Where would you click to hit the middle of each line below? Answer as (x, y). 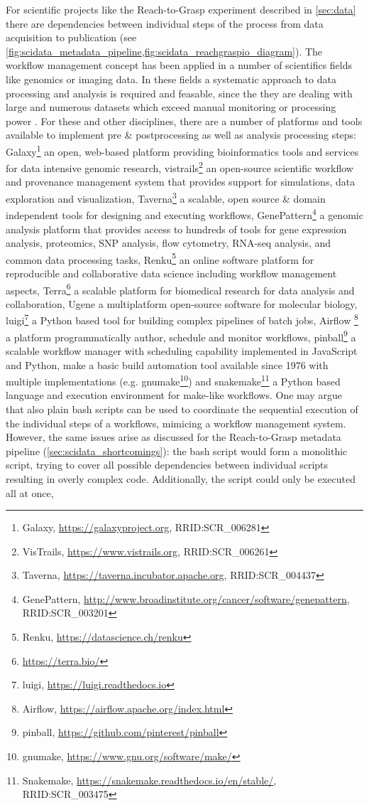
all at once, (30, 492)
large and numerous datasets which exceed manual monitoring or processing (171, 107)
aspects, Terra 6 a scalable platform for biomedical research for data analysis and (180, 289)
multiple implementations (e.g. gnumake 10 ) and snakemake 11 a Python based (173, 380)
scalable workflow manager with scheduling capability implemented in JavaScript (182, 350)
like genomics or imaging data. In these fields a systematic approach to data (171, 79)
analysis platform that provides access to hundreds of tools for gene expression (176, 229)
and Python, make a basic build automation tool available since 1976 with (167, 364)
